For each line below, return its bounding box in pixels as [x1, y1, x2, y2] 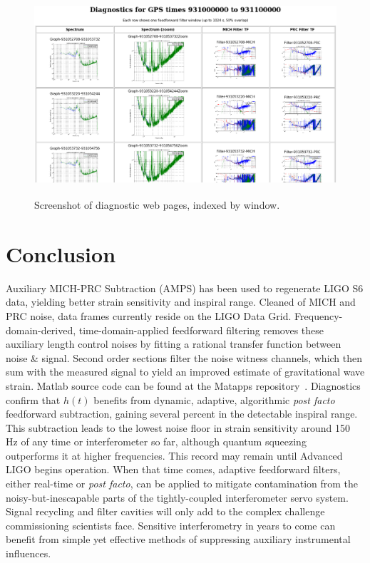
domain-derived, [6, 322, 76, 337]
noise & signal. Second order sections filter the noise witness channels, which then [6, 350, 363, 365]
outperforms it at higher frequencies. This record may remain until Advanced [6, 448, 343, 463]
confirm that [6, 392, 61, 407]
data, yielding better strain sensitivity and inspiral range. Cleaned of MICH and [6, 294, 356, 309]
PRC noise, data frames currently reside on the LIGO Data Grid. [6, 308, 292, 323]
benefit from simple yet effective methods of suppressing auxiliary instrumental [6, 532, 351, 547]
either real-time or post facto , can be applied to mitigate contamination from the [6, 476, 359, 491]
